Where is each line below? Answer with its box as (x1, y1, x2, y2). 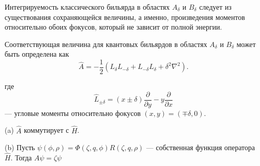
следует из (199, 2, 232, 12)
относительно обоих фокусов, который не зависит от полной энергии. (5, 21, 222, 32)
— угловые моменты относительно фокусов (5, 107, 141, 118)
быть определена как (5, 49, 69, 59)
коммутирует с (24, 125, 69, 135)
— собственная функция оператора (146, 142, 255, 153)
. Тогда (10, 152, 32, 162)
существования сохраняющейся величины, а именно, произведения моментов (5, 11, 245, 22)
